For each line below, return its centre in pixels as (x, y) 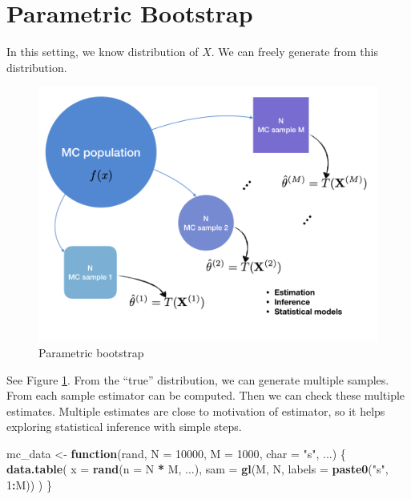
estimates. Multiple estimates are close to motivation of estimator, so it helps (196, 410)
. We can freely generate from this (294, 52)
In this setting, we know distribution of (103, 52)
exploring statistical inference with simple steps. (124, 427)
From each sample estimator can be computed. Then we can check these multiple (206, 395)
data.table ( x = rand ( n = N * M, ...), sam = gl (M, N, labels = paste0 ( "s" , (197, 469)
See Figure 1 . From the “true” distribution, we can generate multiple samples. (198, 379)
